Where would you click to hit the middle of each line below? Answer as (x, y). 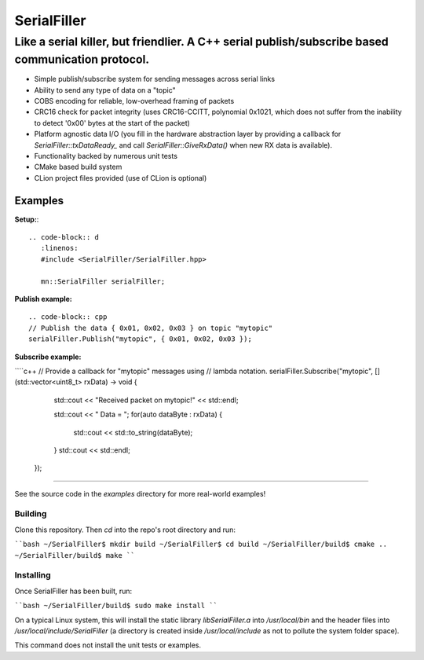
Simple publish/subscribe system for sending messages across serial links (154, 79)
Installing (33, 575)
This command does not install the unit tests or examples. (108, 645)
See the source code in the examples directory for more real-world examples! (140, 493)
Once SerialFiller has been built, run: (73, 591)
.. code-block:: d (64, 237)
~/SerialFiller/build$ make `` (75, 555)
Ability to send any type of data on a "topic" (105, 90)
